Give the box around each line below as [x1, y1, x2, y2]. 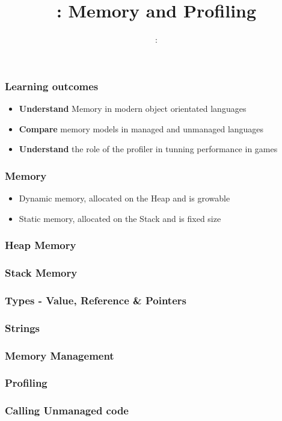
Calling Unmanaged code [5, 403, 129, 418]
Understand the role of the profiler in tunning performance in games [19, 143, 278, 155]
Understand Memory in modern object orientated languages [19, 102, 247, 115]
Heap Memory [5, 238, 76, 253]
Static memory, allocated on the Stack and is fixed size [19, 212, 221, 224]
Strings [5, 320, 40, 335]
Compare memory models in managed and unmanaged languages [19, 122, 264, 135]
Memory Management [5, 348, 114, 363]
